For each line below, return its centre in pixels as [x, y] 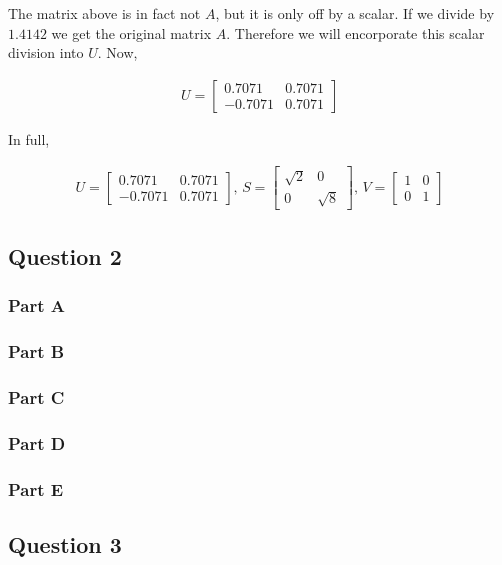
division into [46, 52]
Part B [36, 351]
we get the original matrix [131, 32]
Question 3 [65, 543]
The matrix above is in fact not [104, 13]
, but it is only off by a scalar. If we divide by [355, 13]
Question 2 [65, 255]
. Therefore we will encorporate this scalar [355, 32]
